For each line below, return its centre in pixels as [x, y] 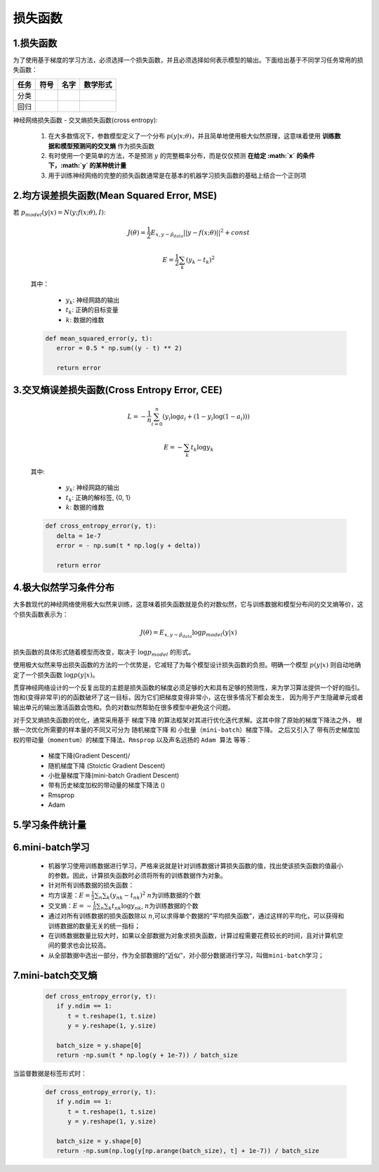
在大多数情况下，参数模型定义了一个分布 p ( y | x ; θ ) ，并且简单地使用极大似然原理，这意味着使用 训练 [191, 136]
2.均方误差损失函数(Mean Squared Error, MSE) [115, 196]
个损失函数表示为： [41, 614]
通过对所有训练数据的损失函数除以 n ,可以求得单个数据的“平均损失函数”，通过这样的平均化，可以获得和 [196, 916]
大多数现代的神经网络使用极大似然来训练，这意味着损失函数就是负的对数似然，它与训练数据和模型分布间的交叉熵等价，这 [188, 605]
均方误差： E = [69, 895]
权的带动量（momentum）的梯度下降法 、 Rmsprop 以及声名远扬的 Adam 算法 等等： [133, 739]
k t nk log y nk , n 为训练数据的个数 [153, 906]
